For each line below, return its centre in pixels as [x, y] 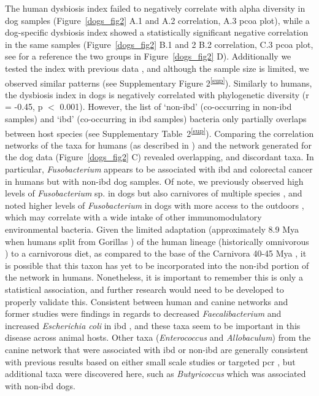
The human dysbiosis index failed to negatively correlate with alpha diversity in [155, 8]
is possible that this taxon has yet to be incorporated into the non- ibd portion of [157, 265]
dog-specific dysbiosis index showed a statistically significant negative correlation [157, 32]
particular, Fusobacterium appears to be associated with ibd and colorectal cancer [159, 169]
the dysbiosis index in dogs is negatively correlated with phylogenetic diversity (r [157, 94]
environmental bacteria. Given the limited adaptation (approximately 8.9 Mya [152, 229]
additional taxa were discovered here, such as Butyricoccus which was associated [156, 374]
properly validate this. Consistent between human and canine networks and [147, 301]
